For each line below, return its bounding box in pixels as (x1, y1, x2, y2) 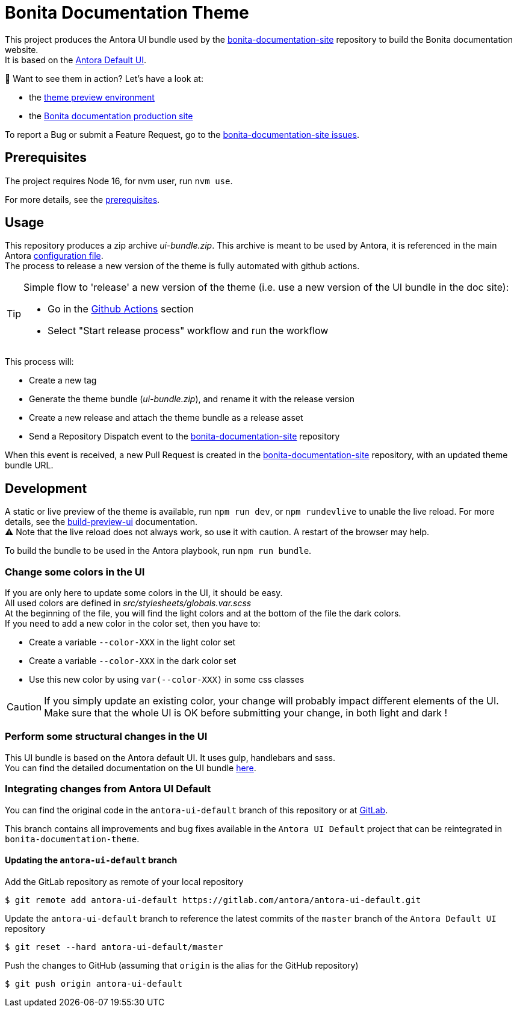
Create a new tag (29, 375, 97, 386)
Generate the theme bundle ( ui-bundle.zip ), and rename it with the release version (29, 394, 355, 405)
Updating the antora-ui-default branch (5, 855, 178, 866)
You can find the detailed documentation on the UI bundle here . (5, 762, 256, 773)
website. (5, 44, 39, 55)
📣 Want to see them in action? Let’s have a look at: (5, 73, 203, 84)
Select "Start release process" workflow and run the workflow (48, 324, 329, 337)
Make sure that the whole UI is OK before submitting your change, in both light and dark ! (44, 707, 448, 719)
